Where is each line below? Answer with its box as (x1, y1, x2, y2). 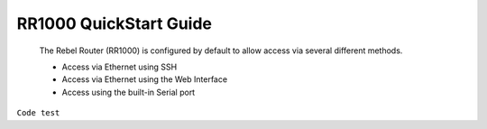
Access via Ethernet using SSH (61, 61, 178, 72)
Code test (16, 108, 60, 118)
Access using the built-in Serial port (61, 87, 196, 97)
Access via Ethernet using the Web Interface (61, 74, 228, 85)
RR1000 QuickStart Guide (16, 14, 212, 33)
